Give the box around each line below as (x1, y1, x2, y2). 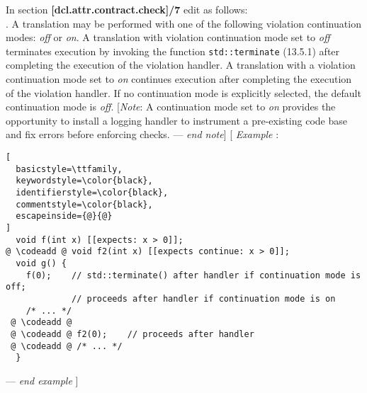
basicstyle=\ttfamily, (16, 164, 123, 174)
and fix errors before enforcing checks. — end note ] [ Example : (6, 127, 279, 142)
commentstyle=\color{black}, (16, 199, 153, 210)
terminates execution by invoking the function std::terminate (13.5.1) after (6, 43, 340, 58)
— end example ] (6, 372, 79, 387)
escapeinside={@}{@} (16, 211, 113, 222)
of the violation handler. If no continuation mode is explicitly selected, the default (6, 85, 361, 100)
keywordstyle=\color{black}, (16, 176, 153, 186)
